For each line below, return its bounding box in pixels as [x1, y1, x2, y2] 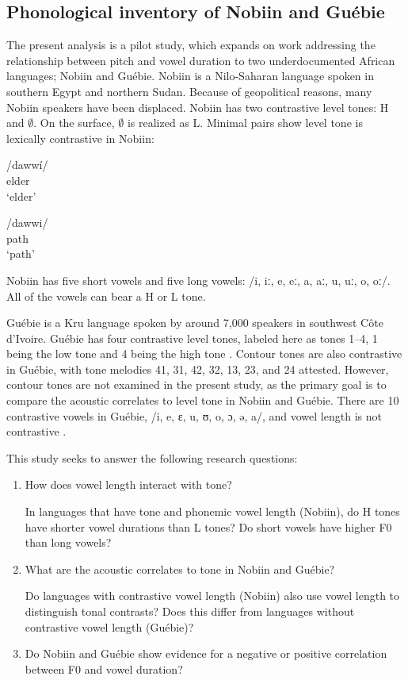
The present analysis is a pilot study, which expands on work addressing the [6, 36, 376, 53]
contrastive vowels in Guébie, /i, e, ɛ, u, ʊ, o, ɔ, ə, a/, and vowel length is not [6, 407, 382, 424]
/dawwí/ [6, 156, 48, 173]
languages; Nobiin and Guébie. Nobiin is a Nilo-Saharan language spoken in [6, 67, 374, 84]
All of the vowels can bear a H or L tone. [6, 287, 206, 304]
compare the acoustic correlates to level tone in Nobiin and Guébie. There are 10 [6, 392, 399, 409]
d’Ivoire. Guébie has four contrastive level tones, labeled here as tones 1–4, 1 [6, 329, 378, 346]
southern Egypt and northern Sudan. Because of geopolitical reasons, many [6, 83, 372, 99]
